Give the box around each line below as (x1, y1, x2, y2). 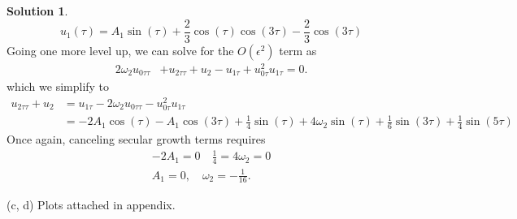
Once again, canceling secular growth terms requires (7, 131, 266, 148)
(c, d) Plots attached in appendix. (7, 195, 176, 213)
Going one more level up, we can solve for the (7, 41, 234, 58)
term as (279, 41, 317, 58)
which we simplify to (7, 77, 110, 94)
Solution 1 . (7, 2, 68, 19)
